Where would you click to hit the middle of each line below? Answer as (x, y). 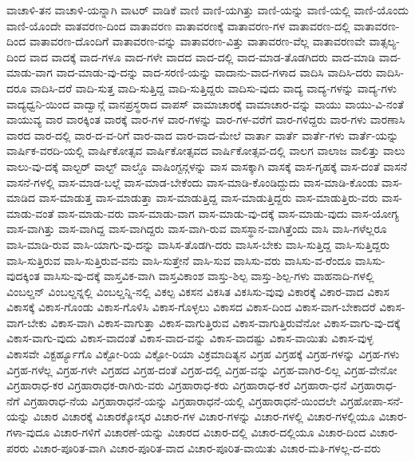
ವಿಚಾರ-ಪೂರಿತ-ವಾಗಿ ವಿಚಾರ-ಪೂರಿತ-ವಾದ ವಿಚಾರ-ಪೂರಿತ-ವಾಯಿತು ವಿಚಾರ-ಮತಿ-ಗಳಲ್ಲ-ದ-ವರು (206, 447)
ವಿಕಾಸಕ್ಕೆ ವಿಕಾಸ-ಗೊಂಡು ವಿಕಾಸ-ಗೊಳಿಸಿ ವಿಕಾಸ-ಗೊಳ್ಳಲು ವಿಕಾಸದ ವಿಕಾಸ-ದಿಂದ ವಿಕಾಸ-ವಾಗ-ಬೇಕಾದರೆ (191, 307)
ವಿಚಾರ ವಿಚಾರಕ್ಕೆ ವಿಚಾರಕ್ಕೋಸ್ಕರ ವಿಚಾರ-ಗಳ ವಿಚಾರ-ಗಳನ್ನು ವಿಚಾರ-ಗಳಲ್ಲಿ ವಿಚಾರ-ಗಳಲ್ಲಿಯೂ (204, 416)
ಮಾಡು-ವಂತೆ (30, 213)
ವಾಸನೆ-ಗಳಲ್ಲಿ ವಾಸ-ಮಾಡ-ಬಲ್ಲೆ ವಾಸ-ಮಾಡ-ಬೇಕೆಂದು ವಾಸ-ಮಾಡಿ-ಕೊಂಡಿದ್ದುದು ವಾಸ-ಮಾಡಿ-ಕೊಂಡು (192, 182)
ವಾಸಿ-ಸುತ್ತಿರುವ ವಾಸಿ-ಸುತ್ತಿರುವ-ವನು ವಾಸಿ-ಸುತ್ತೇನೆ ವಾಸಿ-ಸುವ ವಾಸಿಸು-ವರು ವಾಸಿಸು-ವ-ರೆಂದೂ (179, 260)
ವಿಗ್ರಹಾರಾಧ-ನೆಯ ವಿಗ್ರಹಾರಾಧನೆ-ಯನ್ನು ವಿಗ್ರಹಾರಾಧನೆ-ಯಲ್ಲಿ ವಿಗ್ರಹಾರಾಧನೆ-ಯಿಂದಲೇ (180, 400)
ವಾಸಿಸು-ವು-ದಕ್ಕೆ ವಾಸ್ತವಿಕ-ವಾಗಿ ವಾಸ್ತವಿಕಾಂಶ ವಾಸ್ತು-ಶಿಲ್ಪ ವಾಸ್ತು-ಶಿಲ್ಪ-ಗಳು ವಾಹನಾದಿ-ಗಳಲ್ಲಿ (209, 276)
